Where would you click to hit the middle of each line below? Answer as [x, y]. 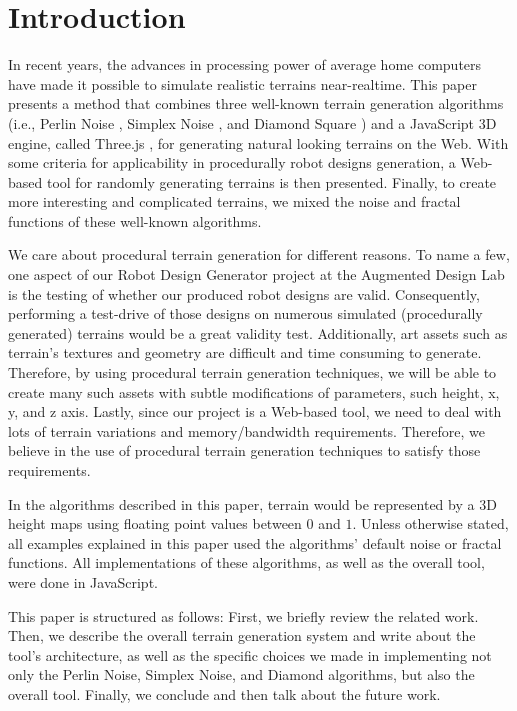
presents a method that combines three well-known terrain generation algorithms [256, 103]
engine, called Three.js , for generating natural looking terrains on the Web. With [258, 142]
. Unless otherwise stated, [430, 523]
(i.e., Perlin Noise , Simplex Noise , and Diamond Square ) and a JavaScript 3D [252, 122]
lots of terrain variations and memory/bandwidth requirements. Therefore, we [246, 430]
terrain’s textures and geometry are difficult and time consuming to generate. [245, 352]
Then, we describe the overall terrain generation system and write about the [242, 635]
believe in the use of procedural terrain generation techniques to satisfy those [244, 450]
